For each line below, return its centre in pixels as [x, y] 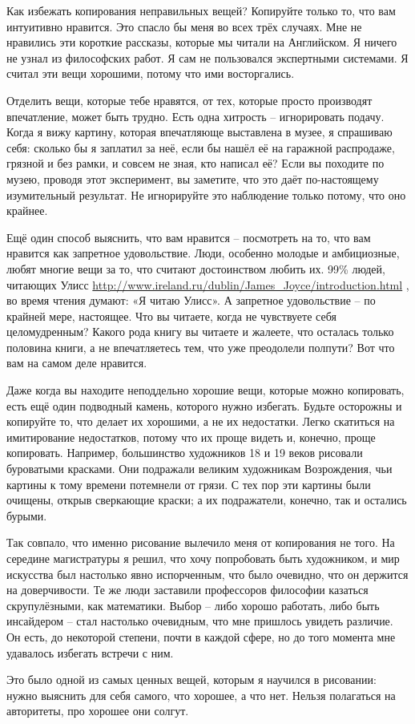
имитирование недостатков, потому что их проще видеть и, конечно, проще [191, 437]
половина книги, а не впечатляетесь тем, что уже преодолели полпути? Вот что [201, 347]
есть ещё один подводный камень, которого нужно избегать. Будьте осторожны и [204, 405]
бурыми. [27, 515]
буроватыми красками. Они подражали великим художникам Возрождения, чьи [199, 469]
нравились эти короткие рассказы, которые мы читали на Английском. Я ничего [202, 42]
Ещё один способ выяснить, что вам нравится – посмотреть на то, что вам [189, 237]
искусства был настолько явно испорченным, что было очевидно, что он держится [207, 574]
